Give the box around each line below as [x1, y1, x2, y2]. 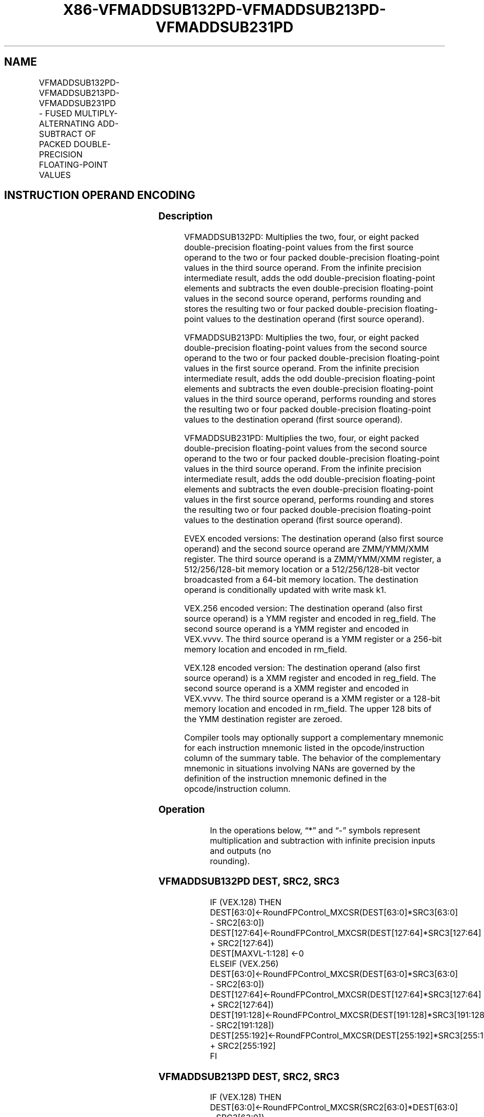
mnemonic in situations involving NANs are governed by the [184, 763, 415, 774]
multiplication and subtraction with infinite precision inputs [210, 835, 435, 846]
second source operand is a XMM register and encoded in [184, 683, 409, 694]
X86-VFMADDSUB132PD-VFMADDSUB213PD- [63, 1, 386, 18]
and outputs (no [210, 845, 271, 856]
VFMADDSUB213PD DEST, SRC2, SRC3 [158, 1070, 340, 1083]
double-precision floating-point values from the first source [184, 242, 414, 253]
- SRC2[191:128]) [210, 1020, 274, 1031]
